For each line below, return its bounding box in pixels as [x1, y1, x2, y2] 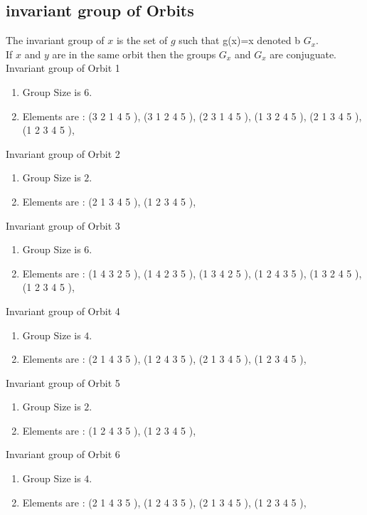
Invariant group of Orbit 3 [6, 218, 120, 233]
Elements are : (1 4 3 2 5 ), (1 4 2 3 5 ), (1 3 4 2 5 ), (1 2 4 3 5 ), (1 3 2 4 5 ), [22, 265, 362, 280]
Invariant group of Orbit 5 [6, 375, 120, 390]
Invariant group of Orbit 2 [6, 146, 120, 161]
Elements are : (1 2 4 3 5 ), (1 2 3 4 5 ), [22, 423, 196, 437]
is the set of [116, 33, 168, 48]
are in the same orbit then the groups [52, 46, 216, 61]
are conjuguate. [270, 46, 336, 61]
